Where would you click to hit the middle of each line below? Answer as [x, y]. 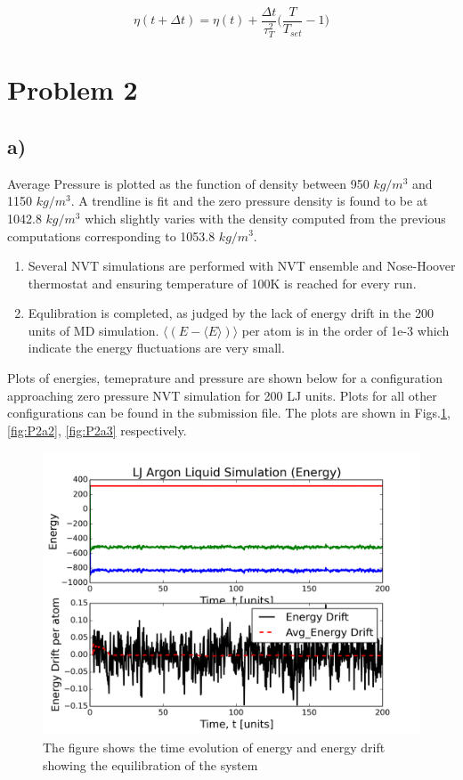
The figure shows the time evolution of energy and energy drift [214, 747]
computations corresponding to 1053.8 [111, 236]
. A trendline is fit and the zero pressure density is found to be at [249, 201]
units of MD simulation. [93, 330]
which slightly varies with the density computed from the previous [265, 218]
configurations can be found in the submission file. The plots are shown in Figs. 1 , [229, 413]
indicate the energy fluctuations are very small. [156, 348]
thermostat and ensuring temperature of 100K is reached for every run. [222, 283]
